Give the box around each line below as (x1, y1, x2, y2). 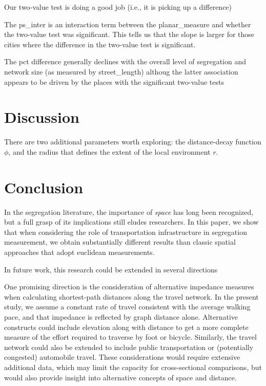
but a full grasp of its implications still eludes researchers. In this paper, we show (4, 216, 259, 227)
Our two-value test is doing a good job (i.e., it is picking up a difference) (4, 2, 232, 12)
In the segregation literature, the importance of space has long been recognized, (4, 206, 254, 217)
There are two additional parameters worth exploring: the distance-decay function (4, 136, 261, 147)
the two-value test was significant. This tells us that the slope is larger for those (4, 29, 255, 40)
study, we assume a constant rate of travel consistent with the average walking (4, 301, 251, 312)
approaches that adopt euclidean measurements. (4, 246, 155, 257)
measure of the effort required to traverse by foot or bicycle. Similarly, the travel (4, 332, 257, 342)
